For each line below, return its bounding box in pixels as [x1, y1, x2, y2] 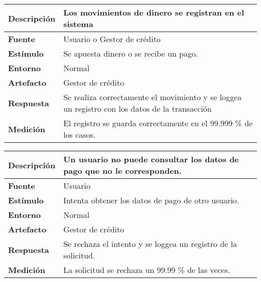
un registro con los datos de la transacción [63, 103, 212, 114]
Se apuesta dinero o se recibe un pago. [63, 48, 198, 59]
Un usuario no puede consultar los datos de [63, 153, 239, 165]
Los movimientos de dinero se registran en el [63, 7, 244, 18]
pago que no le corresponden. [63, 165, 182, 176]
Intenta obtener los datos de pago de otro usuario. [63, 194, 239, 206]
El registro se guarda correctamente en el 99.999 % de [63, 117, 253, 129]
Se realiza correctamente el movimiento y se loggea [63, 91, 242, 103]
